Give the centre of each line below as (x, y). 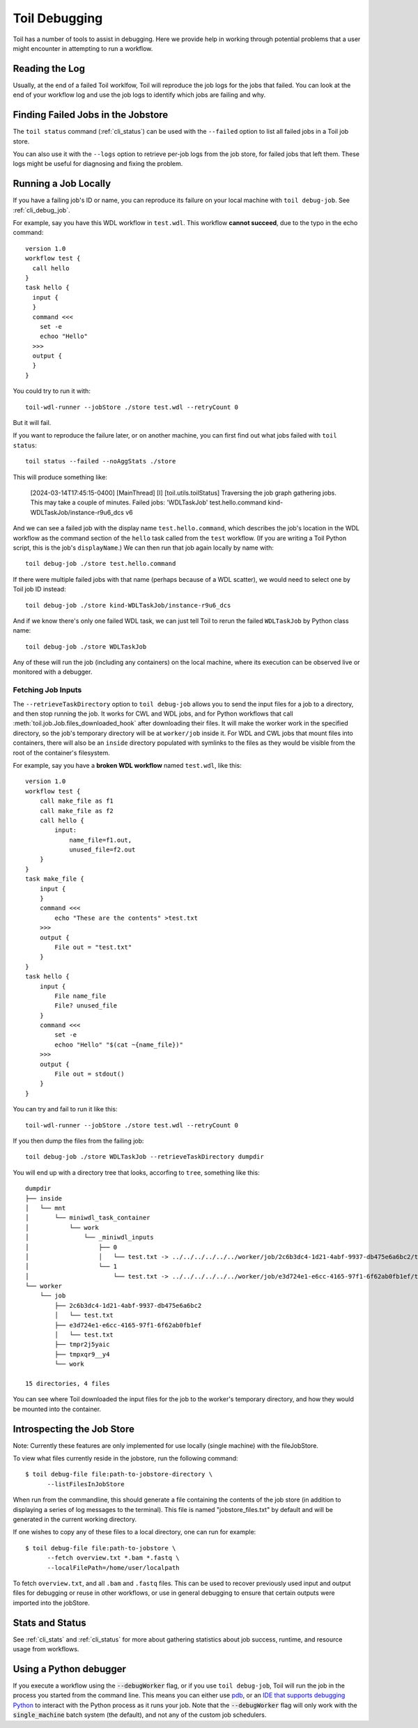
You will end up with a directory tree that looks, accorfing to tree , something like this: (137, 1172)
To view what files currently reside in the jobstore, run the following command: (125, 1458)
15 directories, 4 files (68, 1383)
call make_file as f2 (77, 811)
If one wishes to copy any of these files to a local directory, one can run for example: (134, 1532)
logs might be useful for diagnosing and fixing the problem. (98, 164)
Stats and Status (49, 1622)
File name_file (80, 996)
